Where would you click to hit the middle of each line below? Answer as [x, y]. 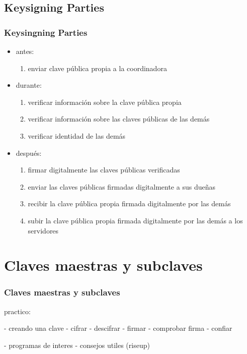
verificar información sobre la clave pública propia [105, 102]
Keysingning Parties [46, 32]
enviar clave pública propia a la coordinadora [97, 68]
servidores [43, 230]
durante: [29, 85]
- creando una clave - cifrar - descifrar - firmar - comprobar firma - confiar [118, 328]
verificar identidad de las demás [77, 135]
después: [29, 153]
